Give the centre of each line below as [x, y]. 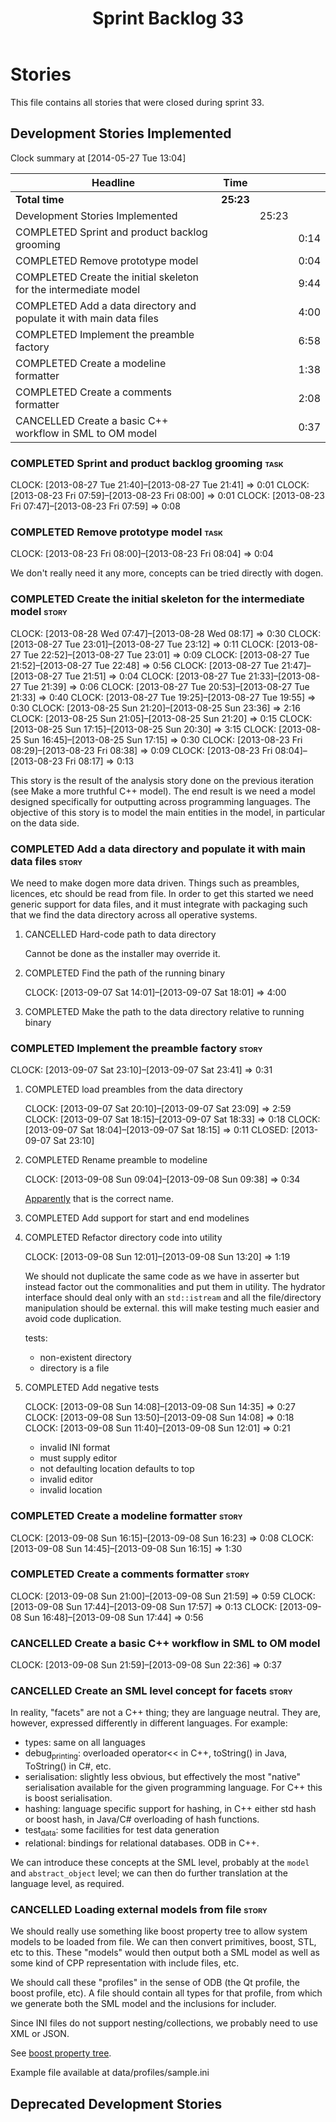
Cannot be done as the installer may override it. [122, 953]
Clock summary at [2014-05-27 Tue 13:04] [98, 158]
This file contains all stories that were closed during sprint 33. [137, 102]
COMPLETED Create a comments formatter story [130, 1574]
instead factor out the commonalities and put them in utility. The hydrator [175, 1287]
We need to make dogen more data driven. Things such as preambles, [155, 883]
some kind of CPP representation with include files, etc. [125, 1963]
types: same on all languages [85, 1743]
